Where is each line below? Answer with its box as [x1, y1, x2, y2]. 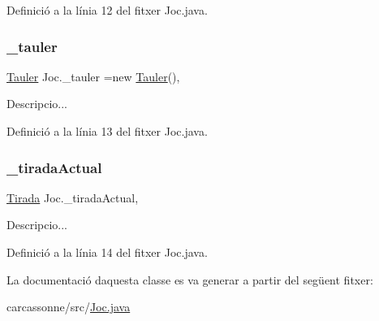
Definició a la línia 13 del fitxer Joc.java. [6, 123, 208, 139]
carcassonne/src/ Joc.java [6, 298, 131, 315]
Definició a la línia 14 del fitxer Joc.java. [6, 244, 208, 260]
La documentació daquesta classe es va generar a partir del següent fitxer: [6, 271, 373, 288]
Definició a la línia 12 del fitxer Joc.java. [6, 2, 208, 18]
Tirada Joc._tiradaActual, [6, 189, 139, 206]
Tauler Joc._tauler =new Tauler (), [6, 67, 180, 85]
